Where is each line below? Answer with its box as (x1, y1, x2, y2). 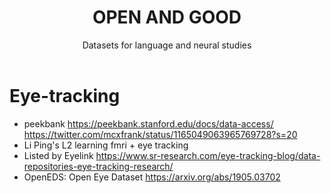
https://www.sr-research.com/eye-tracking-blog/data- (95, 149, 321, 161)
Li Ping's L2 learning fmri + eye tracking (23, 139, 189, 151)
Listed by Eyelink (23, 149, 94, 161)
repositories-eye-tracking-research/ (23, 160, 174, 172)
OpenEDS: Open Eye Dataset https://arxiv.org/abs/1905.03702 (23, 171, 281, 183)
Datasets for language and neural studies (82, 39, 252, 51)
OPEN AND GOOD (92, 6, 242, 29)
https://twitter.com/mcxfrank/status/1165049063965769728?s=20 (23, 128, 298, 140)
